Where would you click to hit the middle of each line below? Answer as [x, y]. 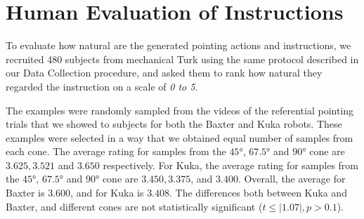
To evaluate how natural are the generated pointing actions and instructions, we [178, 45]
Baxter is [25, 193]
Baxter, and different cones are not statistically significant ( [134, 206]
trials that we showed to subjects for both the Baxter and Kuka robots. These [174, 124]
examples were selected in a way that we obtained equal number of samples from [180, 137]
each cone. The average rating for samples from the [116, 151]
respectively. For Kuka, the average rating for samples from [231, 165]
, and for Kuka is [107, 193]
